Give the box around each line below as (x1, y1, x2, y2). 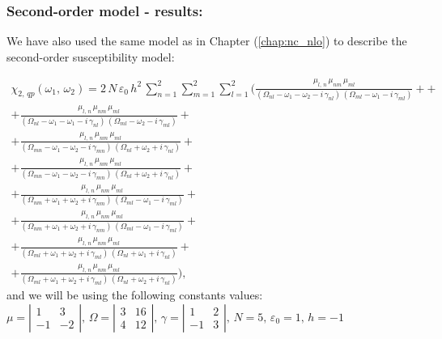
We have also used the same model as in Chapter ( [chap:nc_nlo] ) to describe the (6, 32, 407, 49)
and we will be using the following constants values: (6, 286, 263, 303)
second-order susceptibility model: (6, 48, 175, 65)
